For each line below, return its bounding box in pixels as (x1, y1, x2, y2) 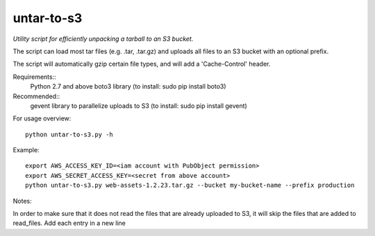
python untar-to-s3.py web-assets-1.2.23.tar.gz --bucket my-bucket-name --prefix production (25, 181, 355, 190)
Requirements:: (12, 73, 57, 81)
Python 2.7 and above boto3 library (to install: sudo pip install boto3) (30, 82, 226, 91)
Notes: (12, 197, 32, 205)
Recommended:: (12, 92, 60, 100)
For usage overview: (12, 114, 72, 122)
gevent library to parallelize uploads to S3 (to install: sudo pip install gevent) (30, 101, 248, 110)
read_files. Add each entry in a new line (12, 219, 126, 228)
